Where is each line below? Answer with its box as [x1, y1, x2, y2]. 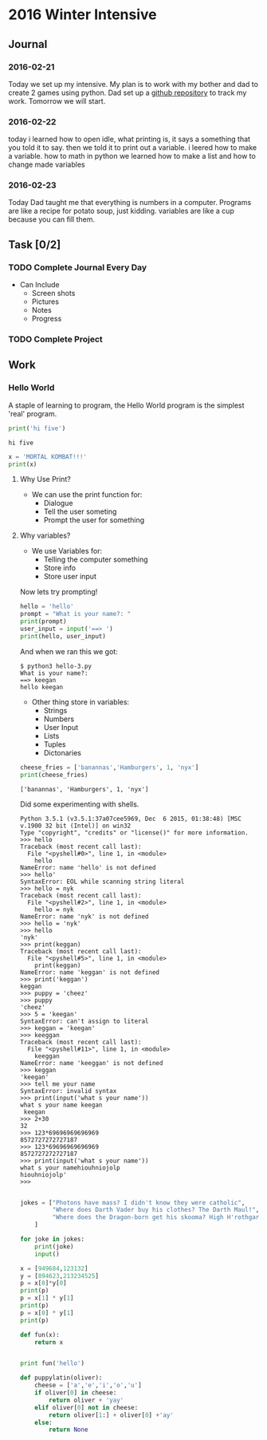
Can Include [19, 280, 60, 290]
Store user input [43, 572, 97, 582]
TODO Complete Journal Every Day [8, 262, 147, 273]
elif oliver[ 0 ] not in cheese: [34, 1403, 139, 1411]
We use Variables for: [31, 546, 102, 556]
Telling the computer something [43, 554, 149, 564]
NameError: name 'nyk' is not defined [19, 912, 149, 921]
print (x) [8, 460, 37, 468]
